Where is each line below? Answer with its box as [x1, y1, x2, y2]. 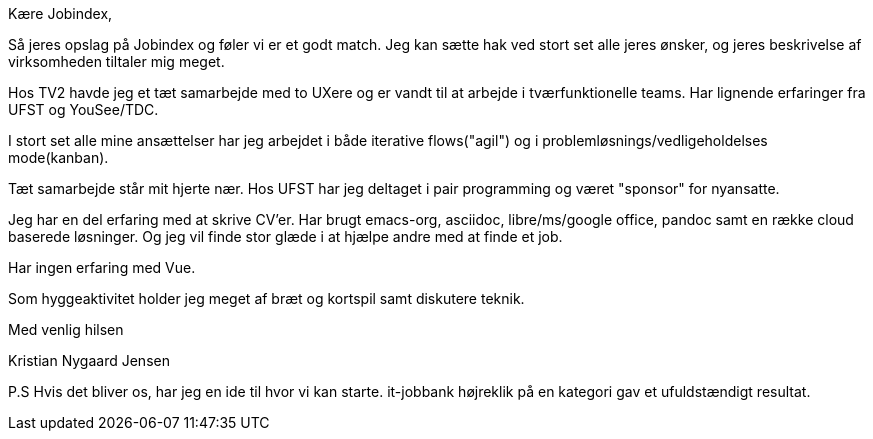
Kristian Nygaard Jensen [8, 352, 170, 369]
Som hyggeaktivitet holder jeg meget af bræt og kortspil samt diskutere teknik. [8, 290, 525, 307]
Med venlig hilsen [8, 321, 124, 338]
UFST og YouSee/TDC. [8, 101, 159, 118]
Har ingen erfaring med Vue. [8, 259, 196, 276]
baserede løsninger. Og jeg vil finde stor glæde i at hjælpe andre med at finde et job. [8, 228, 563, 245]
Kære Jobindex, [8, 5, 113, 22]
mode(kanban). [8, 149, 109, 166]
